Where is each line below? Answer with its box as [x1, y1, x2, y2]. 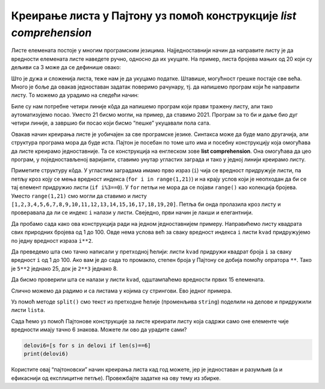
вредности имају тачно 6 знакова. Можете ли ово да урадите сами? [11, 326, 187, 334]
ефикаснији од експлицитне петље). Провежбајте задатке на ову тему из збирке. [11, 374, 221, 382]
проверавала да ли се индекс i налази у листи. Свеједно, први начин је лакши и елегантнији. [11, 209, 253, 216]
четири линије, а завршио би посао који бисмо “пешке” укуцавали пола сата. [11, 119, 211, 126]
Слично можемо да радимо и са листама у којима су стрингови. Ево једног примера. [11, 287, 232, 294]
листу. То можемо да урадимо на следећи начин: [11, 92, 139, 99]
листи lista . [11, 307, 45, 314]
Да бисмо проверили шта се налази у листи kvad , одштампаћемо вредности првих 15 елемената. [11, 276, 265, 283]
